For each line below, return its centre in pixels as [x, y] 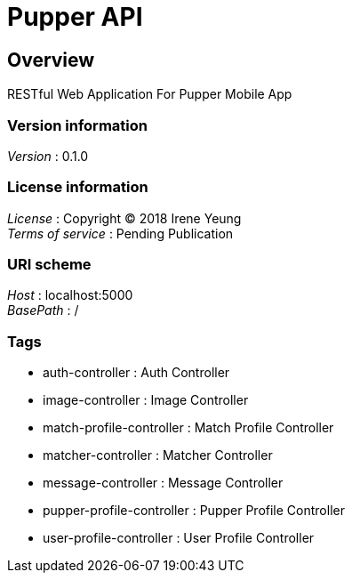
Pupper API [75, 17]
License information [78, 187]
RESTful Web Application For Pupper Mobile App [150, 94]
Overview [51, 60]
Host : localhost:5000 [70, 295]
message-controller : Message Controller [163, 483]
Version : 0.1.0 [48, 156]
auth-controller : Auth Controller [136, 373]
